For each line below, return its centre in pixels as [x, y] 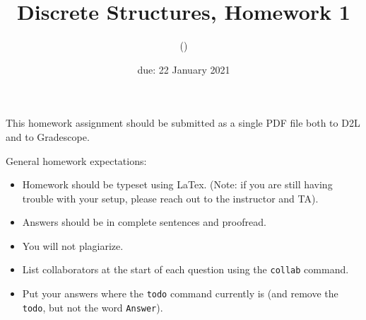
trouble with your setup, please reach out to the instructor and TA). [170, 198]
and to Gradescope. [48, 136]
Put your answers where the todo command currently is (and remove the [180, 293]
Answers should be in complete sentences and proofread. [144, 222]
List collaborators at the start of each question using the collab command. [185, 269]
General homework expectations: [76, 160]
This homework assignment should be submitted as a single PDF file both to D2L [183, 123]
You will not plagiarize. [73, 245]
